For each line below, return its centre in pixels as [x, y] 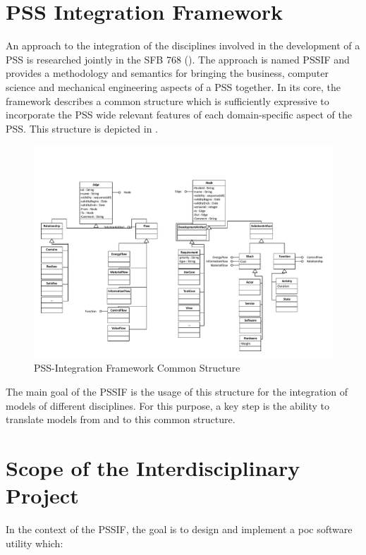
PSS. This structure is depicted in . [82, 128]
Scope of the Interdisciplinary [153, 467]
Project [42, 495]
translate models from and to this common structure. [121, 419]
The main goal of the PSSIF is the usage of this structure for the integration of [177, 391]
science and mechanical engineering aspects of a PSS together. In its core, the [173, 86]
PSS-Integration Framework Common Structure [137, 368]
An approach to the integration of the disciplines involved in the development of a [183, 45]
